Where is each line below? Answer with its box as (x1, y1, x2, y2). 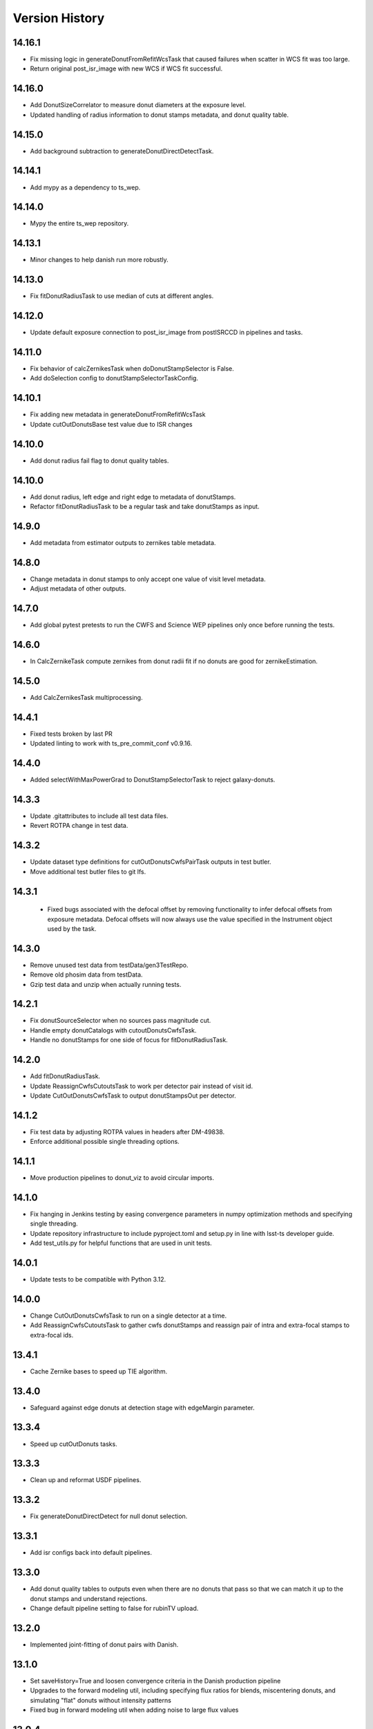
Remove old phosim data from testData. (30, 970, 143, 979)
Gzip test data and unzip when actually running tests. (30, 980, 182, 988)
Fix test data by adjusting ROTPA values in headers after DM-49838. (30, 1127, 225, 1136)
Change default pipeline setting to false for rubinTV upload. (30, 1604, 199, 1612)
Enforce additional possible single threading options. (30, 1138, 180, 1146)
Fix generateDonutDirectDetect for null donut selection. (30, 1512, 188, 1521)
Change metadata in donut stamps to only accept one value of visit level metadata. (30, 575, 266, 583)
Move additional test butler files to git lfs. (30, 867, 146, 876)
